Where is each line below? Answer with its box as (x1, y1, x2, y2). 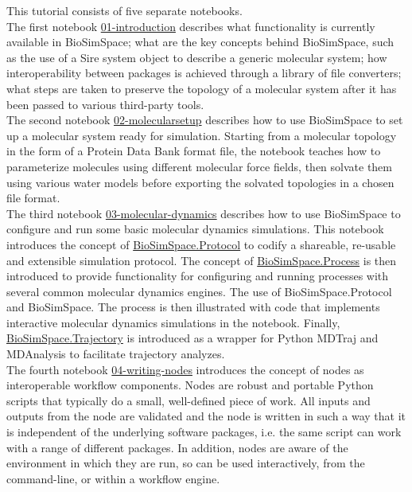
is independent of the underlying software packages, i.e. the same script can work (6, 424, 402, 440)
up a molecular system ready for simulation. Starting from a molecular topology (6, 127, 397, 143)
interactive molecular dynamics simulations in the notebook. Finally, (6, 314, 340, 330)
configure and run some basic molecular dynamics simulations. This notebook (6, 221, 384, 237)
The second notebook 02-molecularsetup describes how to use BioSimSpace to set (6, 111, 403, 128)
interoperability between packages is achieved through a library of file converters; (6, 64, 402, 81)
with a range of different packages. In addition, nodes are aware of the (6, 439, 348, 455)
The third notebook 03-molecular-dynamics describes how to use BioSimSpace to (6, 205, 401, 221)
